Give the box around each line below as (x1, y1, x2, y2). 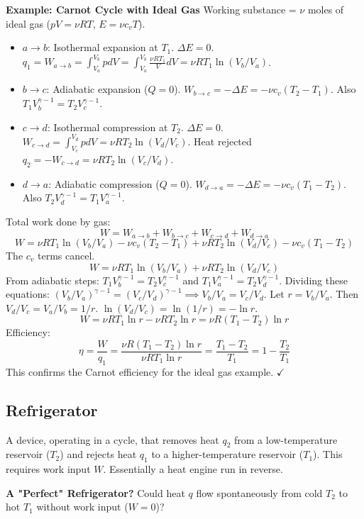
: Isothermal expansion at (47, 40, 158, 55)
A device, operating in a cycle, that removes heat (6, 432, 219, 447)
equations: (6, 286, 50, 301)
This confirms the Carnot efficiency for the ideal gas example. (6, 364, 274, 379)
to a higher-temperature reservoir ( (151, 447, 304, 462)
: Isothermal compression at (47, 119, 168, 134)
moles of (307, 2, 344, 16)
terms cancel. (38, 248, 95, 262)
